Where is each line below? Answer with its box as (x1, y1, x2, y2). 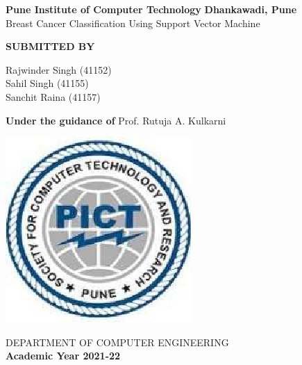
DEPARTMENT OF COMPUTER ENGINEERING (6, 334, 229, 349)
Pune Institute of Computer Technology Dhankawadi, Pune (6, 2, 297, 16)
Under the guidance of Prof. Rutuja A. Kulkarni (6, 113, 226, 127)
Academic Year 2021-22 (6, 348, 121, 363)
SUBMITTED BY (6, 39, 95, 54)
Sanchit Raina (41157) (6, 89, 101, 104)
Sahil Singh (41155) (6, 76, 89, 90)
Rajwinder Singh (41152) (6, 62, 112, 76)
